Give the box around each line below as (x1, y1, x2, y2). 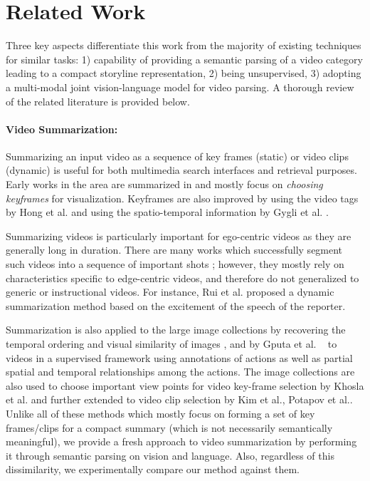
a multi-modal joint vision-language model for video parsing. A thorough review (6, 79, 354, 94)
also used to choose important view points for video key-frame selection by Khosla (6, 378, 364, 393)
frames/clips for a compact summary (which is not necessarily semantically (6, 420, 333, 435)
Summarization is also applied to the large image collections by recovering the (6, 322, 346, 337)
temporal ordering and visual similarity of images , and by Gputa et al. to (6, 336, 337, 351)
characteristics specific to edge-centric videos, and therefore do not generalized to (6, 270, 359, 285)
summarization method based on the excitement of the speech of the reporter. (6, 298, 346, 313)
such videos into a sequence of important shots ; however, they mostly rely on (6, 257, 344, 271)
